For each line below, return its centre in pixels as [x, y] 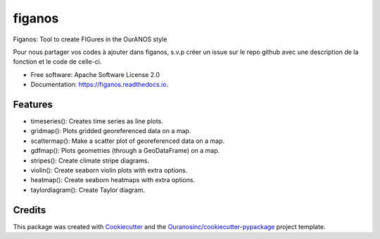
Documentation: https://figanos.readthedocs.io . [100, 85]
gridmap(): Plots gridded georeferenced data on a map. [111, 131]
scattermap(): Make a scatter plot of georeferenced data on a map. [128, 141]
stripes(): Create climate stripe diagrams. [90, 161]
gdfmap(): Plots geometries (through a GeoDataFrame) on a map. [125, 151]
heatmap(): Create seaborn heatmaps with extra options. [113, 180]
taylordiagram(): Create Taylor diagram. [88, 190]
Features [33, 104]
